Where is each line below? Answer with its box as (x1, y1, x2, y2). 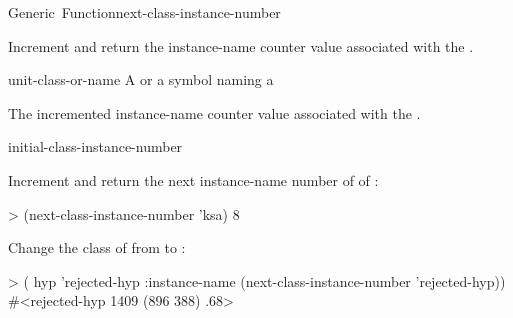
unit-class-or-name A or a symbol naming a (8, 69, 274, 90)
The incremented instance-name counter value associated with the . (8, 102, 421, 123)
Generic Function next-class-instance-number (8, 2, 281, 22)
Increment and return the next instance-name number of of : (8, 169, 379, 190)
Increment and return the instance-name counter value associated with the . (8, 35, 474, 56)
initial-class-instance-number (8, 136, 183, 157)
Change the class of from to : (8, 237, 186, 258)
